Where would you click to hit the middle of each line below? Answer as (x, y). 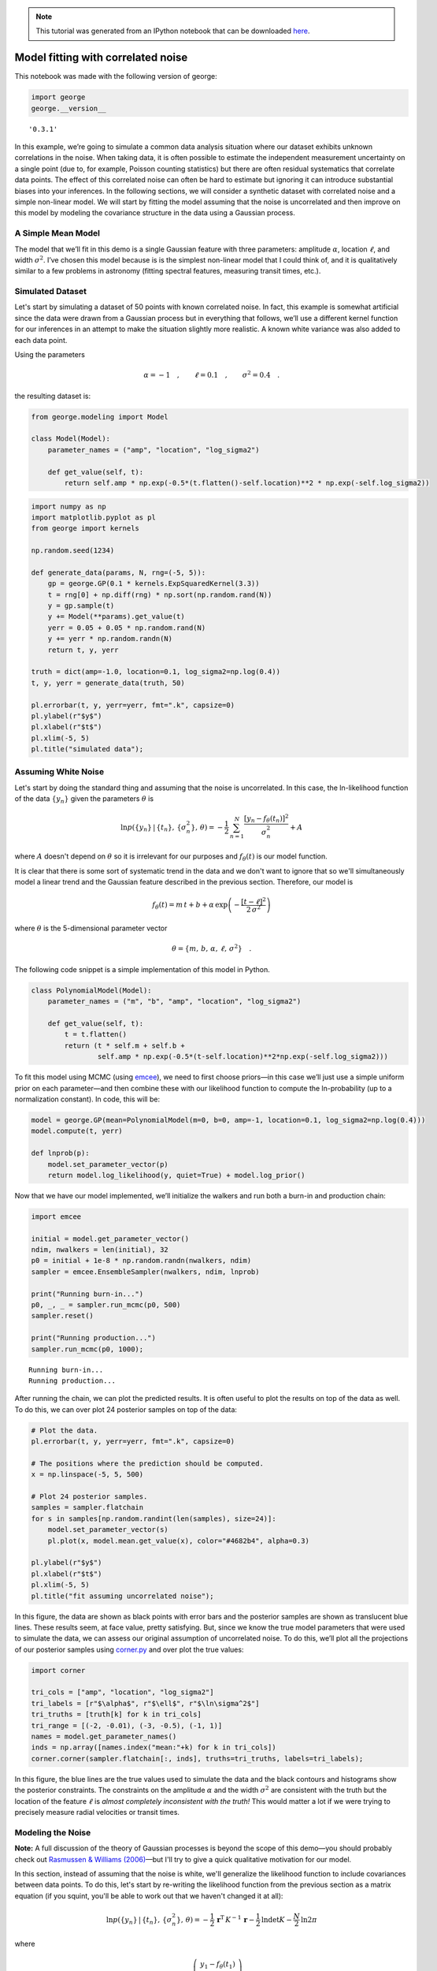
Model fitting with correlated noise (101, 58)
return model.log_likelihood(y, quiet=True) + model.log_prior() (176, 1175)
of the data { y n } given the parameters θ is (84, 800)
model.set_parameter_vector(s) (108, 1530)
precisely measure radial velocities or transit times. (97, 1812)
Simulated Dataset (50, 292)
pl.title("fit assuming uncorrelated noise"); (122, 1596)
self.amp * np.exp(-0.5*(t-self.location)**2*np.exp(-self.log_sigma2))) (243, 1057)
